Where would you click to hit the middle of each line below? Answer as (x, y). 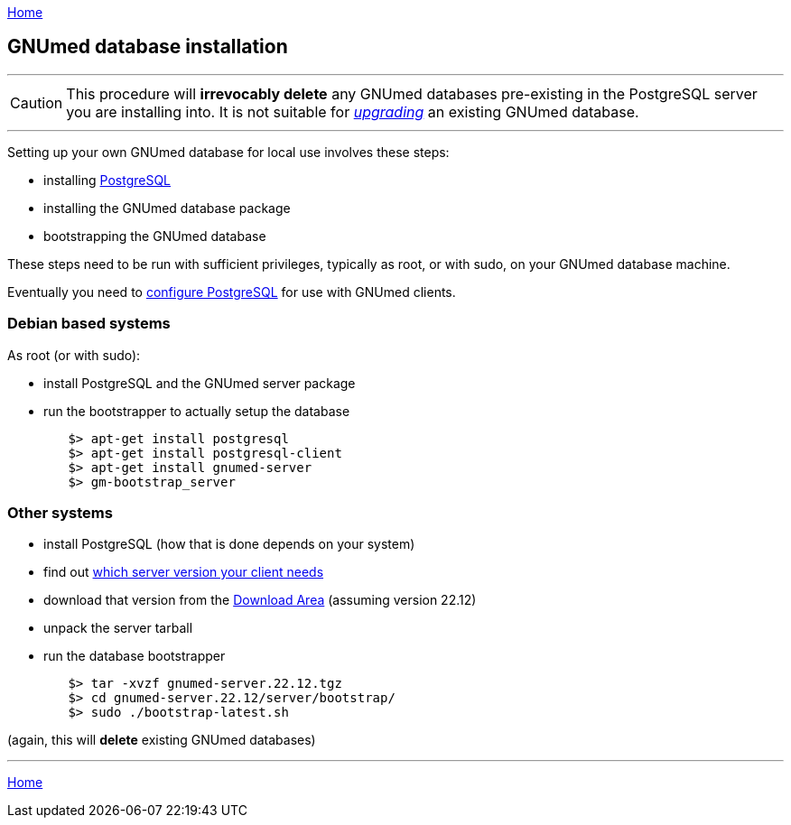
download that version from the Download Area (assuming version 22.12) (260, 600)
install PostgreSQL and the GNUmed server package (200, 383)
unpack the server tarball (118, 628)
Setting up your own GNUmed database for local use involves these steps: (228, 152)
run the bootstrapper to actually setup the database (197, 411)
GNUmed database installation (148, 47)
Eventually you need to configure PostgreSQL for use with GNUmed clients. (232, 292)
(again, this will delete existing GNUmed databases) (162, 740)
